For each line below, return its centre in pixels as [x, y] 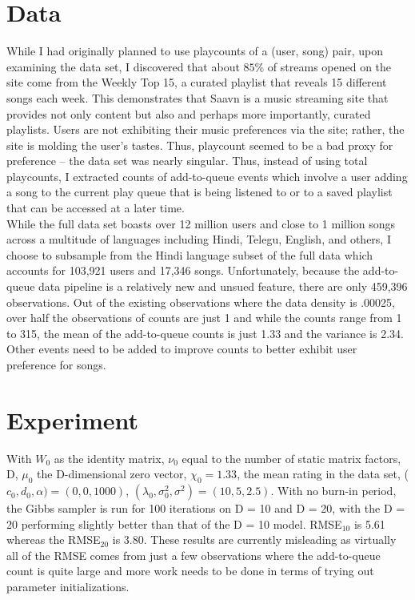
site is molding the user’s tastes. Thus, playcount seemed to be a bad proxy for [200, 145]
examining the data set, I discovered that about [123, 66]
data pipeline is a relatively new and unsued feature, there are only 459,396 [223, 286]
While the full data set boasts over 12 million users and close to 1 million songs [201, 223]
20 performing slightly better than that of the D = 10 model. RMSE [174, 523]
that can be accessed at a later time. [96, 208]
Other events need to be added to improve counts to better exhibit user [182, 349]
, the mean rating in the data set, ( [323, 474]
